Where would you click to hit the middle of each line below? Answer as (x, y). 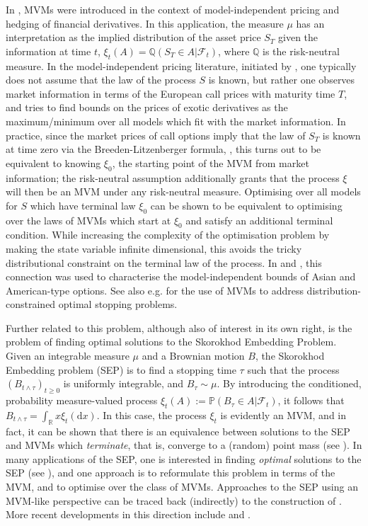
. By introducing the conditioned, (289, 383)
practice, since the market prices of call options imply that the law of (156, 135)
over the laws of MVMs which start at (88, 220)
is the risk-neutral (301, 51)
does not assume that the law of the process (101, 80)
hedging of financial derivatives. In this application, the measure (145, 23)
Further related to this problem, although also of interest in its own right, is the (179, 327)
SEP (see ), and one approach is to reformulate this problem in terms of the (171, 473)
